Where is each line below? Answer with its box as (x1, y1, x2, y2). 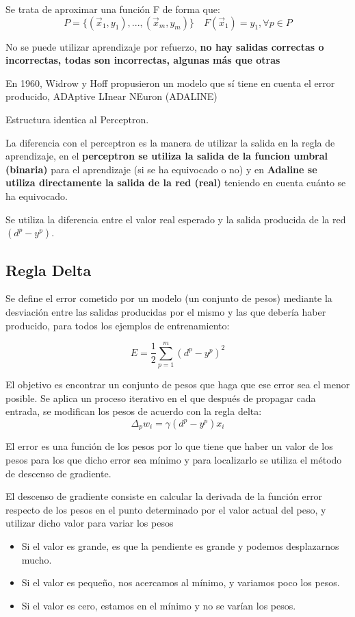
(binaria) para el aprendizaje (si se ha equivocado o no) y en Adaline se (5, 162, 317, 176)
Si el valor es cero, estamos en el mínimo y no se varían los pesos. (21, 598, 296, 612)
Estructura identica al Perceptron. (5, 112, 149, 126)
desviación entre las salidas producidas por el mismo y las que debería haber (5, 304, 326, 318)
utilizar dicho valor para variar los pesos (5, 516, 174, 530)
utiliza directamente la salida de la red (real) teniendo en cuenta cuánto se (5, 175, 346, 190)
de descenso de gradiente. (5, 466, 111, 480)
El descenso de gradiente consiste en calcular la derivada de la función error (5, 489, 323, 503)
